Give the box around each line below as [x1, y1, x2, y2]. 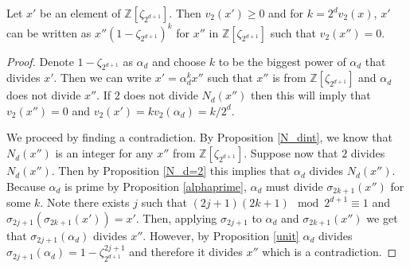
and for [268, 5, 304, 21]
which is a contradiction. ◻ [262, 243, 397, 260]
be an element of [40, 5, 121, 21]
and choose [152, 52, 206, 69]
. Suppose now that [244, 145, 338, 161]
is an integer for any [55, 145, 154, 161]
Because [6, 177, 45, 194]
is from [272, 69, 307, 86]
